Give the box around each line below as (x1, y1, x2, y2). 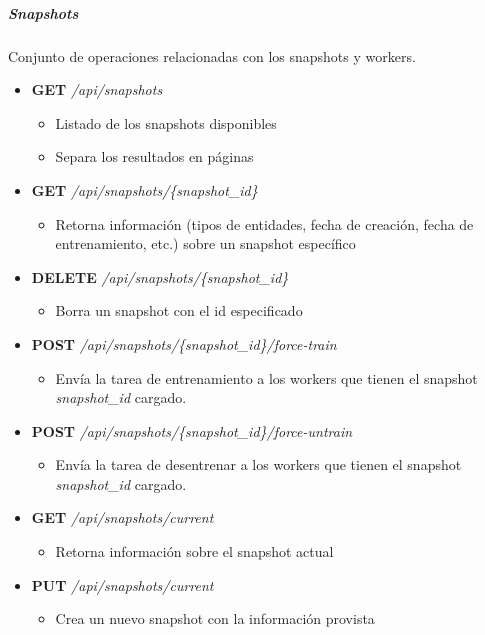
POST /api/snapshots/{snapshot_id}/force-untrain (31, 420, 353, 441)
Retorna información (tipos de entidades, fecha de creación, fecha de (55, 213, 474, 234)
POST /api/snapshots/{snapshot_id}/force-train (31, 333, 337, 354)
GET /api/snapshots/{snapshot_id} (31, 179, 258, 200)
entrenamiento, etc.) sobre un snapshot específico (55, 233, 356, 254)
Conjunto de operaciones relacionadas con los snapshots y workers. (8, 45, 416, 66)
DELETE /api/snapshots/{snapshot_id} (31, 266, 289, 287)
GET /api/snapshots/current (31, 507, 214, 528)
